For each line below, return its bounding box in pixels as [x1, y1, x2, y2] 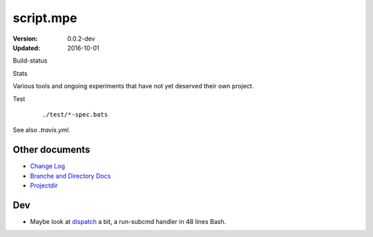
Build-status [12, 56, 48, 65]
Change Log [30, 162, 66, 170]
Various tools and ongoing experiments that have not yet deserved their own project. [12, 82, 254, 90]
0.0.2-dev [67, 34, 95, 43]
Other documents [12, 144, 90, 156]
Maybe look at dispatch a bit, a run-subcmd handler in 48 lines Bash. [30, 217, 227, 225]
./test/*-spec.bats [42, 110, 108, 118]
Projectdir [30, 181, 58, 189]
